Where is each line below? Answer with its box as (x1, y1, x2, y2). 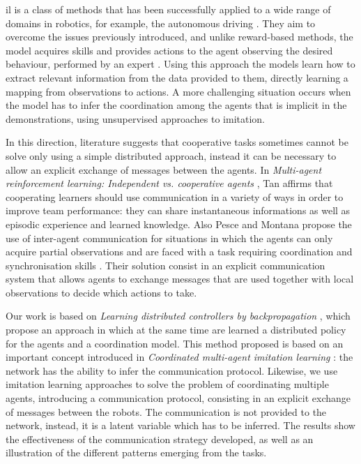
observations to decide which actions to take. (6, 285, 197, 299)
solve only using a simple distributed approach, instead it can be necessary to (6, 148, 337, 163)
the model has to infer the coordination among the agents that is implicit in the (6, 98, 347, 112)
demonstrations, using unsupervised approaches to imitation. (6, 111, 266, 126)
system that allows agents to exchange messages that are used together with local (6, 271, 354, 286)
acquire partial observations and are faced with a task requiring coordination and (6, 244, 353, 259)
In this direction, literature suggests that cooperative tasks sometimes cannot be (6, 135, 348, 149)
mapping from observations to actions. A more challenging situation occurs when (6, 84, 351, 98)
